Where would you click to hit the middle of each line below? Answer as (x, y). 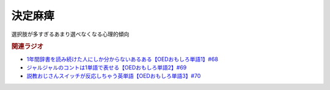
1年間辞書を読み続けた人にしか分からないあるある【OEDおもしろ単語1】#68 (122, 59)
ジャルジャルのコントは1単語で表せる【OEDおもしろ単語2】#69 (107, 67)
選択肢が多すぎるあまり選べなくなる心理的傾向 (70, 34)
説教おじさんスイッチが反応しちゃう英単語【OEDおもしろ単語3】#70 (114, 76)
